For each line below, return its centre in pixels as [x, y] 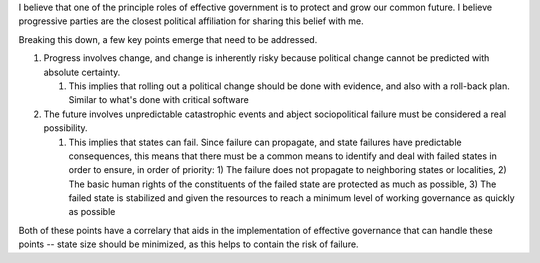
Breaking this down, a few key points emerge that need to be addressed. [168, 39]
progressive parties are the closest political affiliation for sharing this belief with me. [191, 21]
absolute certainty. [82, 72]
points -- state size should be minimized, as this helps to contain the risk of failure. [188, 244]
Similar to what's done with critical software [158, 100]
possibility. [66, 128]
